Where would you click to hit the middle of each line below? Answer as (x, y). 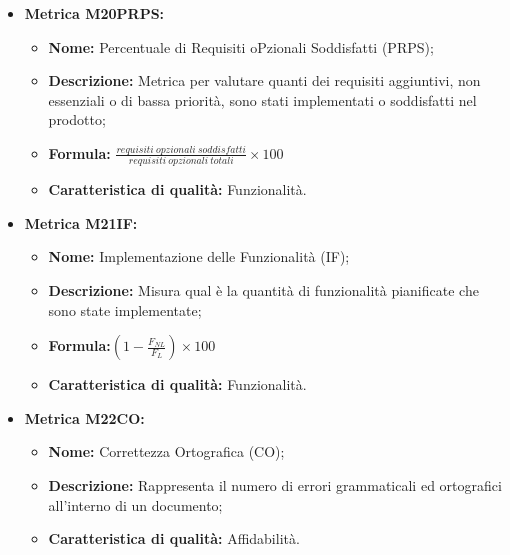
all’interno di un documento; (135, 504)
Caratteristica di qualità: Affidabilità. (174, 538)
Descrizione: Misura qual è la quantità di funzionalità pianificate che (263, 290)
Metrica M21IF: (81, 222)
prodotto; (77, 119)
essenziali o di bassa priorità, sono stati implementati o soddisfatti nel (262, 99)
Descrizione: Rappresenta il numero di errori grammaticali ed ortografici (275, 485)
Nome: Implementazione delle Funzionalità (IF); (199, 256)
